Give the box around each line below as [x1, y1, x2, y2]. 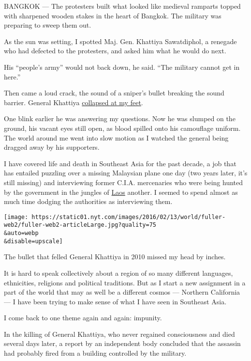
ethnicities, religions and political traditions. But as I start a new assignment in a [4, 277, 246, 287]
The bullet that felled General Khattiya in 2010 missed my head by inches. [4, 251, 226, 262]
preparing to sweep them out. [4, 20, 91, 30]
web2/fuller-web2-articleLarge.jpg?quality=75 [4, 221, 156, 229]
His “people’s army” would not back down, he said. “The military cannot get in [4, 62, 240, 72]
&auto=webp [4, 230, 39, 236]
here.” [4, 71, 21, 81]
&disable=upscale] [4, 237, 63, 245]
